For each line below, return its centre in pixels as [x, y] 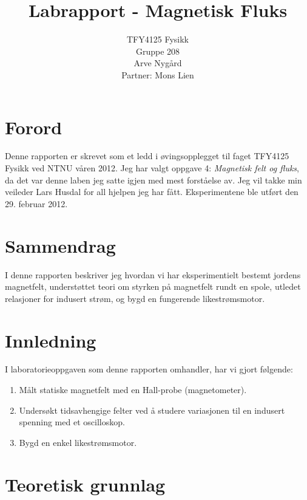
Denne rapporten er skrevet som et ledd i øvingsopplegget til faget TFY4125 [147, 156]
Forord [34, 127]
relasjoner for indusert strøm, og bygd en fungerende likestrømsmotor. [135, 298]
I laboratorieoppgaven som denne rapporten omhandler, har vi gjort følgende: [149, 369]
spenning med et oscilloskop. [72, 422]
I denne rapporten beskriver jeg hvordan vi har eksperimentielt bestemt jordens [153, 274]
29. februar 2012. [36, 203]
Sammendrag [60, 245]
